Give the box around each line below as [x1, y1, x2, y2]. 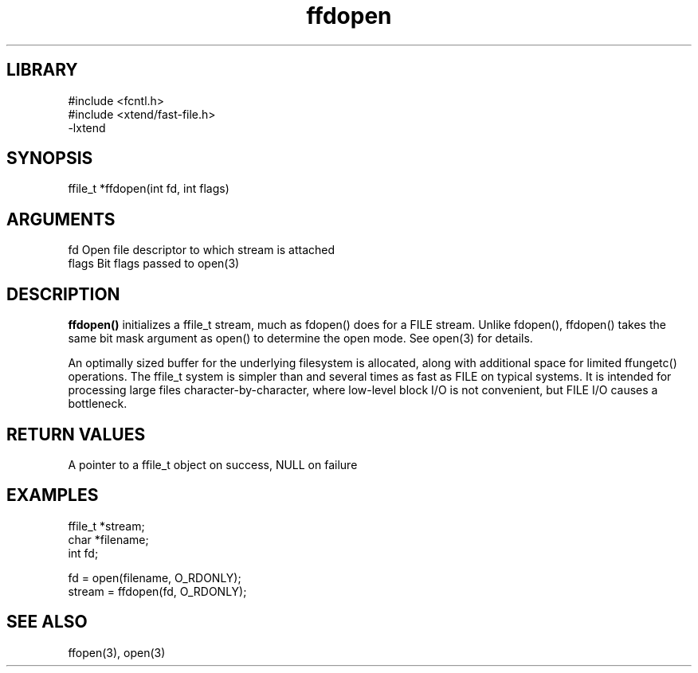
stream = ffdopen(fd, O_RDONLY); [68, 584, 247, 598]
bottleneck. [68, 397, 127, 411]
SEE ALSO [6, 612, 88, 632]
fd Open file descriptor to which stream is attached [68, 243, 335, 257]
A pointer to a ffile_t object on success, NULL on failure [68, 457, 358, 471]
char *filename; [68, 532, 149, 546]
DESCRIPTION [6, 284, 120, 304]
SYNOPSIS [6, 148, 93, 169]
